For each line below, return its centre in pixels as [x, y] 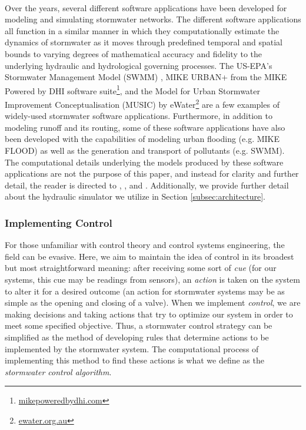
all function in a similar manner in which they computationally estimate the [142, 30]
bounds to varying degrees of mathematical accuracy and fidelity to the [133, 53]
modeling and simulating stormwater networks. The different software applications [153, 19]
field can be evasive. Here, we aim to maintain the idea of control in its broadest [149, 256]
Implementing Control [59, 222]
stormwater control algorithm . [58, 371]
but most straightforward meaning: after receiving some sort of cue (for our [141, 268]
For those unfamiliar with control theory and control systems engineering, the [145, 245]
